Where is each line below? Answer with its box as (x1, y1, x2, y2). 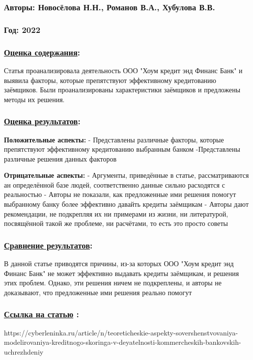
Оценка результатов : (4, 115, 81, 127)
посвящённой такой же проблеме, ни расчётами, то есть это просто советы (4, 218, 228, 228)
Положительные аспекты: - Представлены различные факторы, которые (4, 134, 224, 144)
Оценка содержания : (4, 46, 81, 58)
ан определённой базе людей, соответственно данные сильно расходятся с (4, 179, 225, 190)
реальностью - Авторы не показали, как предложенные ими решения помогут (4, 189, 236, 199)
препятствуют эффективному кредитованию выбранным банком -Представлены (4, 144, 240, 154)
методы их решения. (4, 94, 65, 104)
